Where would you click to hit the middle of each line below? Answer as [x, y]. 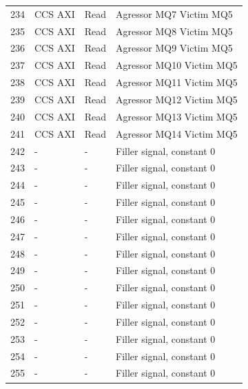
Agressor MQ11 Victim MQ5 [177, 82]
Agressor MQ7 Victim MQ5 [174, 13]
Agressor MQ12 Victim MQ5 [177, 99]
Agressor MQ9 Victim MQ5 [174, 48]
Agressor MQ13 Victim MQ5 [177, 116]
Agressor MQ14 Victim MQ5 [177, 133]
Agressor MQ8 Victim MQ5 [174, 31]
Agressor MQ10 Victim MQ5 [177, 65]
